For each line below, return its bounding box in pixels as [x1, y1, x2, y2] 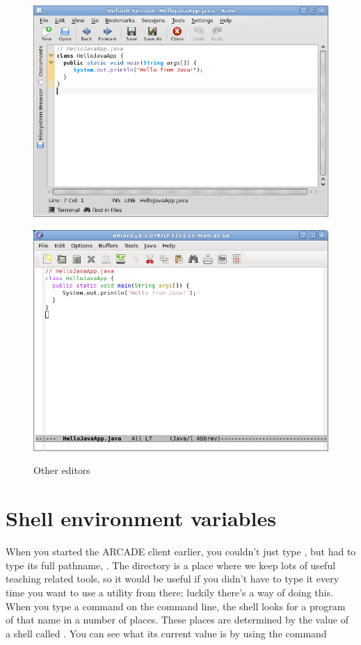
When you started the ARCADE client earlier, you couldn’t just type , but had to [6, 544, 356, 559]
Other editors [33, 463, 90, 477]
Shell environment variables [6, 504, 276, 532]
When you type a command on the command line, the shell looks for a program [6, 598, 346, 613]
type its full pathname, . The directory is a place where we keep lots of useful [6, 557, 336, 572]
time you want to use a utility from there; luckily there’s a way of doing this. [6, 585, 333, 599]
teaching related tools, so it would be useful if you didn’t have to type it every [6, 571, 339, 586]
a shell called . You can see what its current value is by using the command [6, 626, 327, 640]
